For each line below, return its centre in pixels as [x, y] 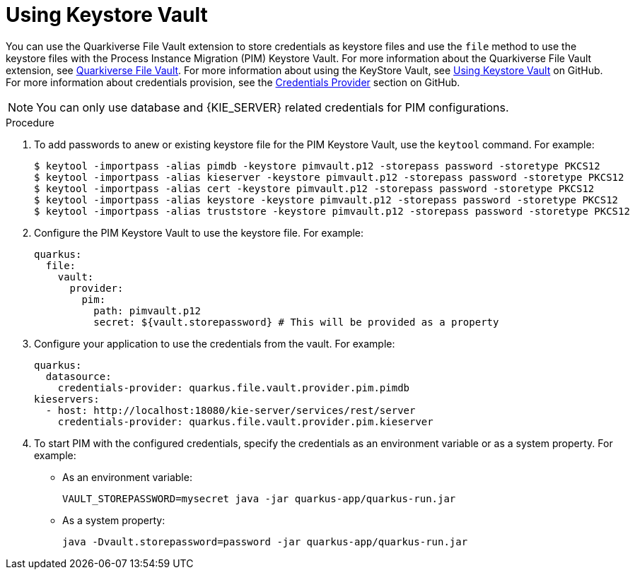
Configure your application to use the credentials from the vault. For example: [215, 343]
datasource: [78, 376]
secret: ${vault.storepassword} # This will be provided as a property [296, 322]
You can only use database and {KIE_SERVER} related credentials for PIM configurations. [273, 107]
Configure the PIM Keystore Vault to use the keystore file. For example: [199, 232]
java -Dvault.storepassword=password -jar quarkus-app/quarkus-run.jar [265, 541]
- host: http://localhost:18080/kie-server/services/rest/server [231, 410]
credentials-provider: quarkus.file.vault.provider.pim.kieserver [245, 421]
